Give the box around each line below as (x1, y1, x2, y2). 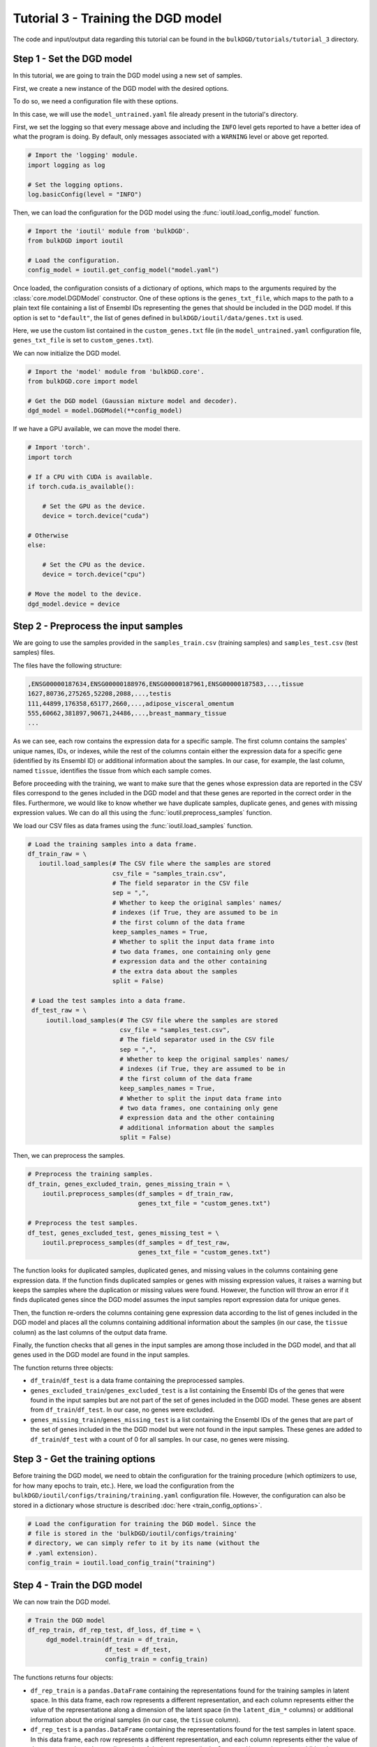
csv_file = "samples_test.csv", (119, 1026, 230, 1034)
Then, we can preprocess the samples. (13, 1152, 125, 1160)
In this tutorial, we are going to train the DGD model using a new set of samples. (13, 71, 242, 80)
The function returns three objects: (13, 1363, 114, 1372)
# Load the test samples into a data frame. (31, 996, 186, 1004)
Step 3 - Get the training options (13, 1454, 156, 1465)
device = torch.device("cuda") (42, 512, 149, 520)
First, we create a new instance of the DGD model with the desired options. (13, 84, 229, 92)
